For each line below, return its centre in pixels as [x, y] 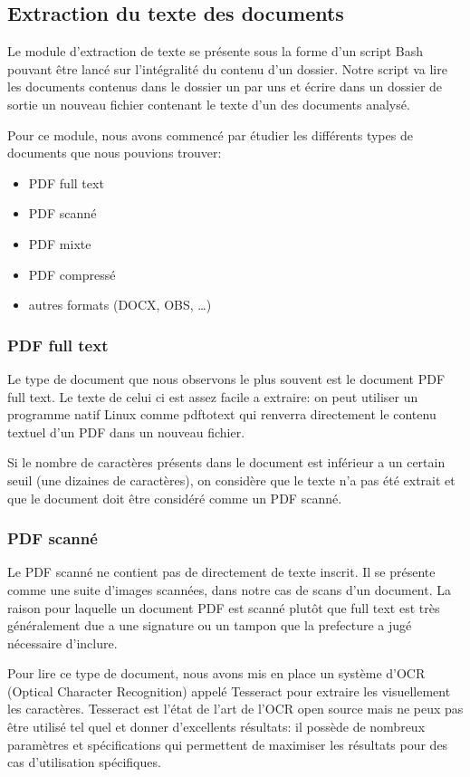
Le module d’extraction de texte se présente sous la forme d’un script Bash [216, 51]
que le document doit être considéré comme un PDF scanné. [175, 498]
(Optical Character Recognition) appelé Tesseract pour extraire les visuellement [229, 691]
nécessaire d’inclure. [62, 643]
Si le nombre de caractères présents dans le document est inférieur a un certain [226, 462]
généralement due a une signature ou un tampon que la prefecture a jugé [210, 625]
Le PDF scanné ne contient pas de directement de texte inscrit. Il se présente [221, 572]
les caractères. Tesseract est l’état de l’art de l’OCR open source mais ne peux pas [235, 709]
